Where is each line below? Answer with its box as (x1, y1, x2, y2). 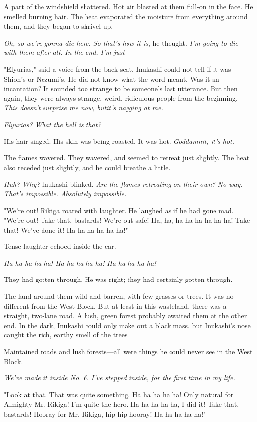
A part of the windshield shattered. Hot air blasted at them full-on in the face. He (4, 1, 253, 11)
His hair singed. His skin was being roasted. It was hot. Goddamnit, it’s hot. (4, 136, 234, 146)
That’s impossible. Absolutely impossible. (4, 188, 127, 198)
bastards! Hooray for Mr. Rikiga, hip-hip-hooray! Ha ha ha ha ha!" (4, 409, 206, 419)
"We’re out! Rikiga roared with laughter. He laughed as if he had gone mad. (4, 205, 234, 215)
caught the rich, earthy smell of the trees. (4, 329, 129, 340)
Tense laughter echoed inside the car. (4, 241, 116, 251)
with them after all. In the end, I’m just (4, 47, 125, 57)
